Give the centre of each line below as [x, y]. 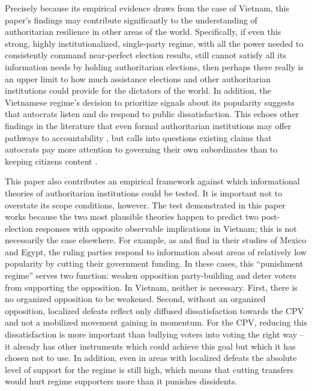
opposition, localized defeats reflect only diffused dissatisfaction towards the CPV [154, 310]
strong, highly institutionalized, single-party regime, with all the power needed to [154, 43]
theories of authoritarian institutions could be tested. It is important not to [144, 192]
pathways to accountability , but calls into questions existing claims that [138, 137]
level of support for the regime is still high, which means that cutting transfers [149, 369]
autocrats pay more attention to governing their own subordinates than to [141, 149]
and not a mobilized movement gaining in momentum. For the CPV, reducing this [156, 322]
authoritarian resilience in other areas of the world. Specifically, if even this [143, 32]
